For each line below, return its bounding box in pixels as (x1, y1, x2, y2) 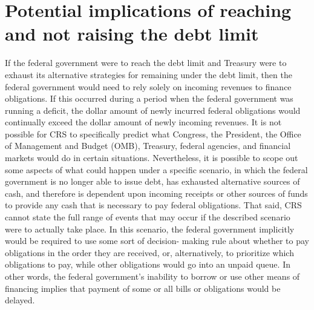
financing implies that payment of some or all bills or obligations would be (5, 282, 281, 294)
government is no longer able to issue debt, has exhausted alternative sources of (5, 175, 300, 188)
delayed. (5, 294, 35, 306)
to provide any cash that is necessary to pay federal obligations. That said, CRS (5, 199, 302, 211)
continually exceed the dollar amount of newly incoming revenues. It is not (5, 116, 282, 128)
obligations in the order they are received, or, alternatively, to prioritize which (5, 246, 294, 259)
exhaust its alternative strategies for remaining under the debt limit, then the (5, 68, 292, 81)
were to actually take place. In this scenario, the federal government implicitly (5, 222, 295, 235)
